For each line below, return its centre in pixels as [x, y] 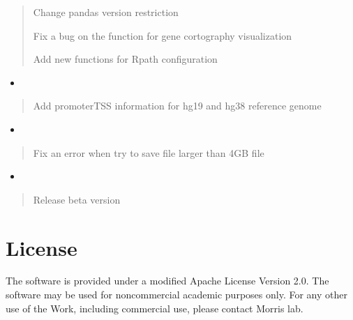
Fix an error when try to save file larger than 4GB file [149, 152]
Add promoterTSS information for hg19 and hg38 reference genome [177, 106]
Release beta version [77, 199]
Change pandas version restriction [106, 12]
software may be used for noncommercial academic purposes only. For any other [176, 295]
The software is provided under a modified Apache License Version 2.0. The [167, 281]
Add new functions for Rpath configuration [125, 59]
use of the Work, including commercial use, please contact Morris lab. [155, 308]
